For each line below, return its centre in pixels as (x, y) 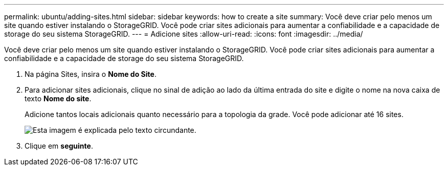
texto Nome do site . (58, 98)
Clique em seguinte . (59, 146)
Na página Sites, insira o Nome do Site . (91, 74)
